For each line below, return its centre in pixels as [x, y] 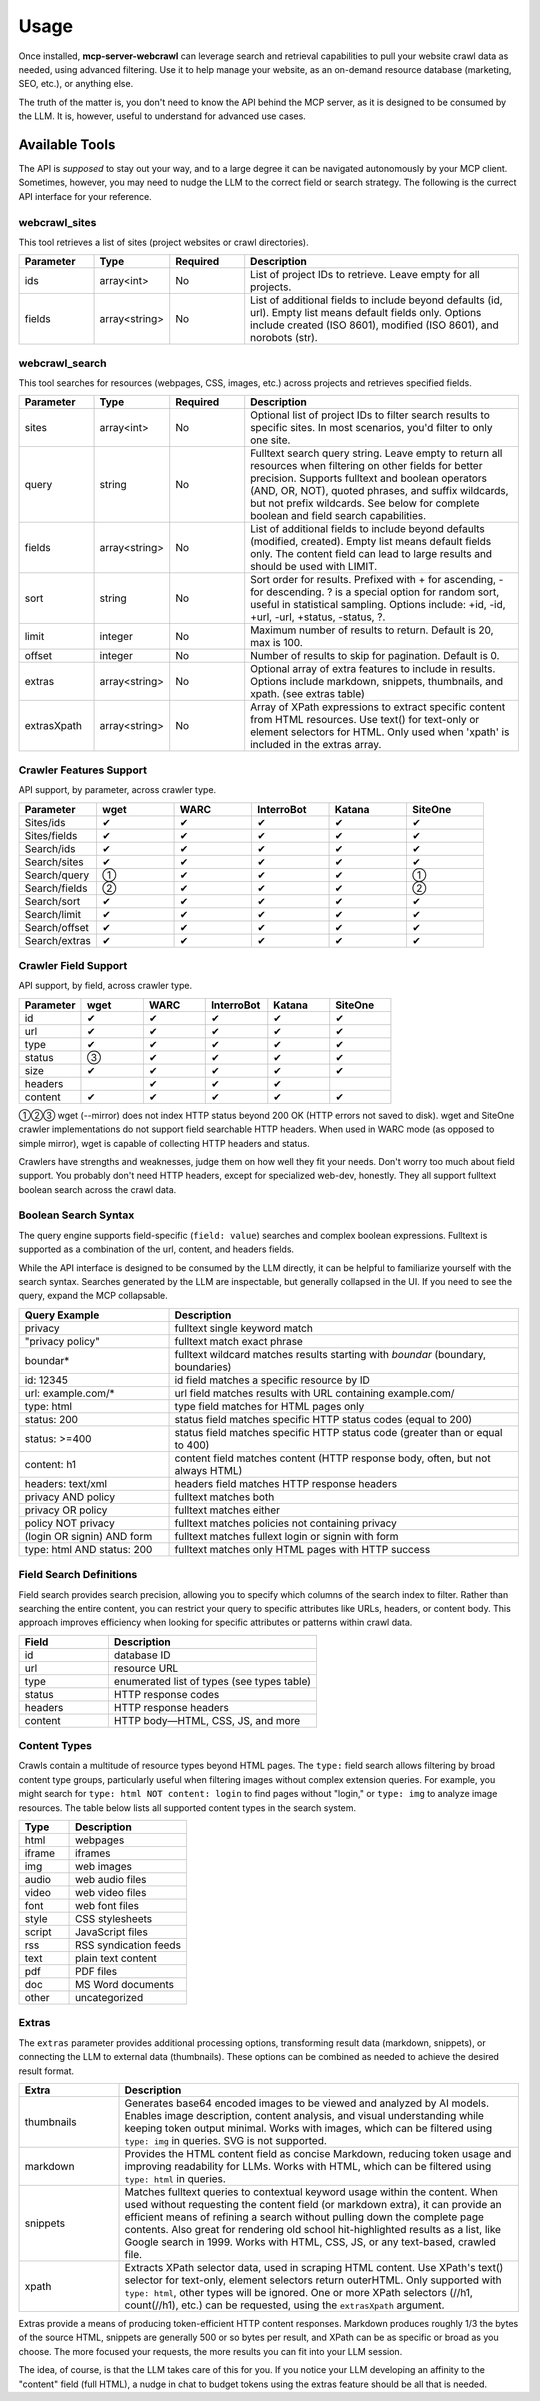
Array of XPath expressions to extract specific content [378, 707]
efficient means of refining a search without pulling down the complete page [304, 2217]
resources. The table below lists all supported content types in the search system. [187, 1807]
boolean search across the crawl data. [97, 1189]
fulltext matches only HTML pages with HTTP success [302, 1549]
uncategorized [109, 1998]
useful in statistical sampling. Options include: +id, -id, [378, 605]
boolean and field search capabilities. [338, 516]
